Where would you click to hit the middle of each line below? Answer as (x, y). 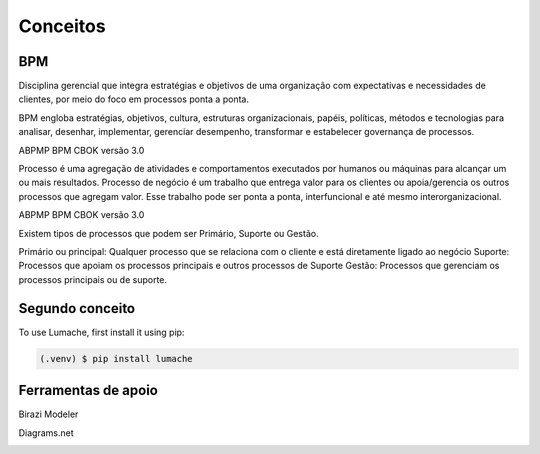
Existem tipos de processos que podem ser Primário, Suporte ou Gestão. (168, 233)
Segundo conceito (76, 308)
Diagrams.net (46, 432)
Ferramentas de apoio (88, 390)
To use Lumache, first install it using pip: (101, 332)
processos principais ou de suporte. (93, 279)
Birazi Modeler (48, 414)
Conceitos (62, 26)
